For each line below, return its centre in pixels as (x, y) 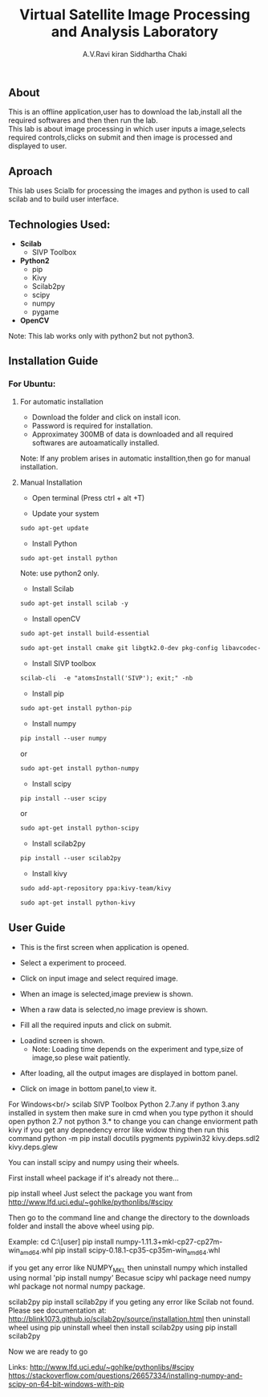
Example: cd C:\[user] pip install (61, 1241)
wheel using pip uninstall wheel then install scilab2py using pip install (123, 1328)
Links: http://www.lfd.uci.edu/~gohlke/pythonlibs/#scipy (102, 1367)
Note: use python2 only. (59, 573)
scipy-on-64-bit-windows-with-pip (66, 1384)
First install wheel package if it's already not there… (93, 1178)
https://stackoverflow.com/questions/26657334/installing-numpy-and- (126, 1376)
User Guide (37, 928)
